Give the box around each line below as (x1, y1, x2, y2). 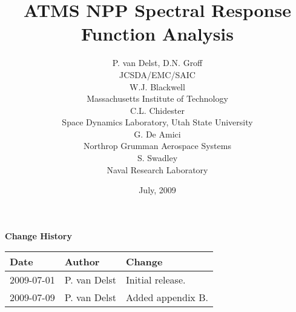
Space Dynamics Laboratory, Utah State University (62, 116, 253, 128)
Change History (5, 229, 73, 242)
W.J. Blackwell (130, 80, 185, 93)
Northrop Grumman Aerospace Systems (84, 139, 231, 152)
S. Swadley (137, 151, 178, 164)
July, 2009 (139, 184, 176, 196)
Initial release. (126, 273, 186, 287)
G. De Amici (134, 127, 181, 140)
